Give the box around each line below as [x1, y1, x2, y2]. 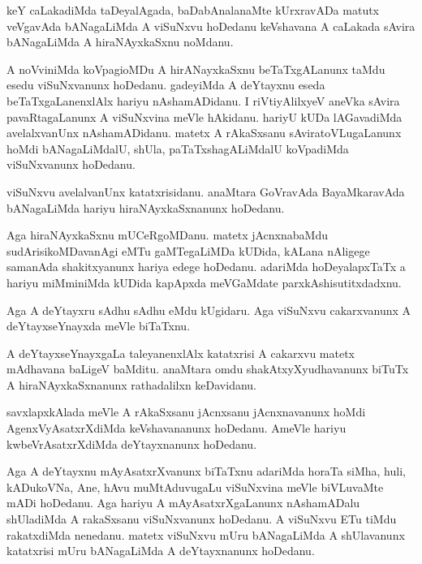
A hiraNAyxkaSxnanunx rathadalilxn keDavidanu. [6, 376, 256, 393]
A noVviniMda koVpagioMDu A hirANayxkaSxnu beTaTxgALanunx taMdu [6, 60, 385, 77]
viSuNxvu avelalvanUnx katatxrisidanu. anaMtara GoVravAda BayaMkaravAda [6, 183, 405, 200]
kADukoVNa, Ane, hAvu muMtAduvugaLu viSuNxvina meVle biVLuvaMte [6, 478, 384, 495]
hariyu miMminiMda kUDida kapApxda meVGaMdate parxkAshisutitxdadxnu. [6, 273, 402, 291]
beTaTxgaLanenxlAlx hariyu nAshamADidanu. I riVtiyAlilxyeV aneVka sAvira [6, 92, 400, 109]
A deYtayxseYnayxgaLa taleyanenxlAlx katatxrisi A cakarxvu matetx [6, 344, 355, 361]
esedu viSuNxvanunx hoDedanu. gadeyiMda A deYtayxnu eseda [6, 76, 325, 93]
